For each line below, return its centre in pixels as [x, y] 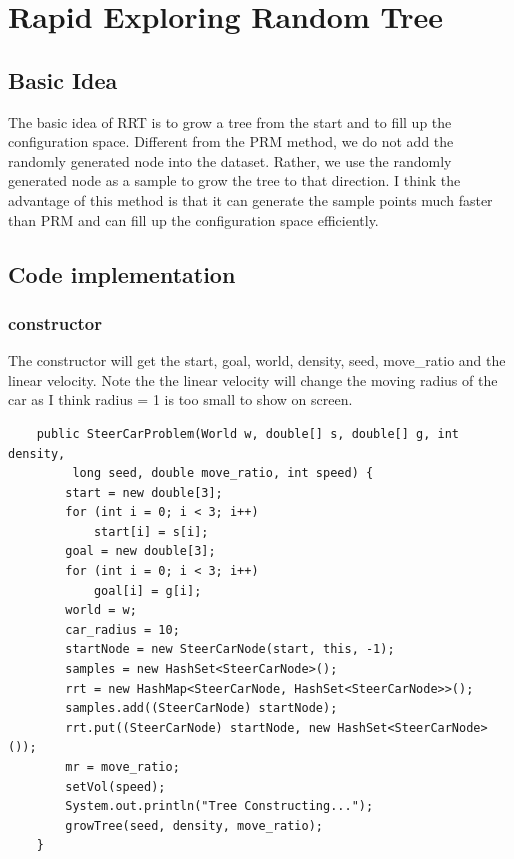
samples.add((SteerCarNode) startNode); [201, 708]
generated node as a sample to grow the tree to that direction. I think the [234, 180]
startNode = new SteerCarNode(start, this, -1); [230, 649]
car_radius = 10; [122, 629]
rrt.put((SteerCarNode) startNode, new [198, 727]
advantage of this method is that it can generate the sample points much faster [250, 199]
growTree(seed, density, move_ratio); [194, 825]
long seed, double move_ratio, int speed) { [223, 473]
